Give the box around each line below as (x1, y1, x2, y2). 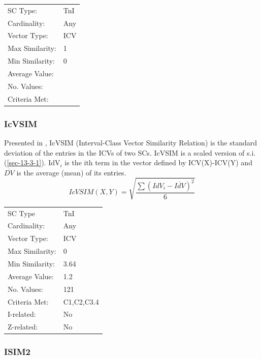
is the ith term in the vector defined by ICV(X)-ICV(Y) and (64, 157, 252, 168)
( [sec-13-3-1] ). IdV (4, 157, 60, 168)
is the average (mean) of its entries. (16, 167, 126, 177)
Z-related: (8, 321, 38, 332)
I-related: (8, 309, 36, 319)
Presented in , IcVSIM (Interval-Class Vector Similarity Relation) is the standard (4, 137, 257, 147)
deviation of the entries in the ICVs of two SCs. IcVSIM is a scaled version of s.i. (4, 147, 256, 158)
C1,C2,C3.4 (63, 296, 99, 307)
